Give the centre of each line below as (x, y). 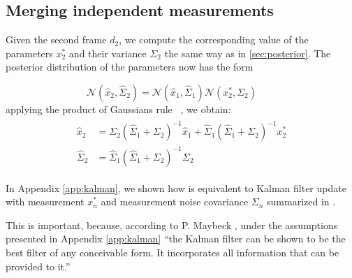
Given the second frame (56, 39)
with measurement (45, 202)
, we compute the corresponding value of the (214, 39)
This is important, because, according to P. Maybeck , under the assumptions (172, 225)
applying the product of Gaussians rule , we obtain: (118, 109)
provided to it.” (38, 266)
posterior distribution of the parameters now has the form (130, 67)
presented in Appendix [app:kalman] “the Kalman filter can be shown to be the (176, 239)
